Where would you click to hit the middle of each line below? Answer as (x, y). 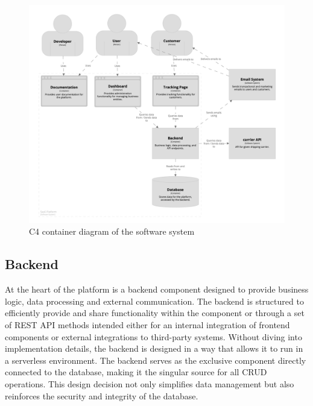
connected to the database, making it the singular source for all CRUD (136, 372)
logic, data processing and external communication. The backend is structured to (154, 301)
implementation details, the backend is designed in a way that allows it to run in (154, 348)
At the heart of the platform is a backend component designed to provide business (157, 289)
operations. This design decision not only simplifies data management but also (150, 384)
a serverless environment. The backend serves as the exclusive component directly (156, 360)
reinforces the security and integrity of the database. (102, 395)
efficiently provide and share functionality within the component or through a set (155, 313)
